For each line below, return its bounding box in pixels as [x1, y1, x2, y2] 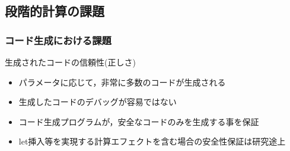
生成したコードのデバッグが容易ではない [18, 96, 177, 108]
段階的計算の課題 [5, 2, 104, 20]
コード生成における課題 [5, 32, 111, 47]
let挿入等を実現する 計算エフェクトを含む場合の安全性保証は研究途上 [18, 135, 286, 147]
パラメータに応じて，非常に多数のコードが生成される [18, 75, 226, 88]
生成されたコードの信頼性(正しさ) [5, 56, 136, 68]
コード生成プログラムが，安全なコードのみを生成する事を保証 [18, 115, 259, 127]
